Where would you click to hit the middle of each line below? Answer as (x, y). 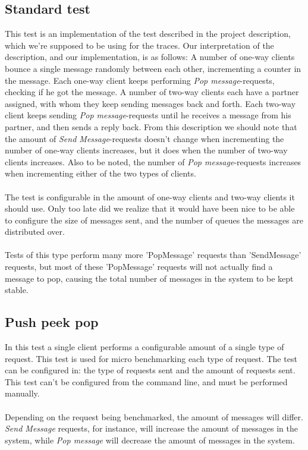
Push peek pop (52, 322)
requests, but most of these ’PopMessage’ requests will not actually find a (139, 267)
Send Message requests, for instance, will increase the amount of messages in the (151, 428)
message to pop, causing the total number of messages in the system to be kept (149, 278)
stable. (17, 290)
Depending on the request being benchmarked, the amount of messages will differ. (154, 416)
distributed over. (35, 232)
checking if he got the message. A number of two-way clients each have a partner (152, 92)
